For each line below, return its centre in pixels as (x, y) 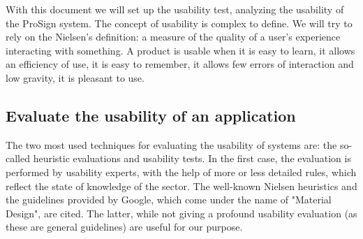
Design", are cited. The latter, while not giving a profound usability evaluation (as (181, 213)
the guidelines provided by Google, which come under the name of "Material (169, 200)
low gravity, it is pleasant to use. (75, 77)
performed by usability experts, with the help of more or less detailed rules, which (181, 172)
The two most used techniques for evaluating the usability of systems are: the (171, 144)
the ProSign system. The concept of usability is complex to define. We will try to (179, 23)
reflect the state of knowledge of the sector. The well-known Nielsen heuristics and (181, 186)
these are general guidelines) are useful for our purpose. (124, 227)
